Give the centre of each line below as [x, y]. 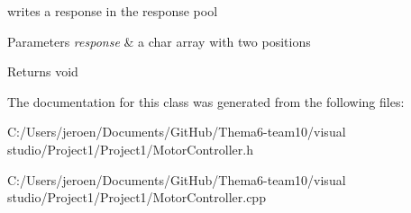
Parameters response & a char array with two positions [159, 41]
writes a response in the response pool [113, 11]
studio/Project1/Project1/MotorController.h [130, 149]
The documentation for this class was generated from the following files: [206, 101]
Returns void [43, 71]
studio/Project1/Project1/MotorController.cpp [137, 197]
